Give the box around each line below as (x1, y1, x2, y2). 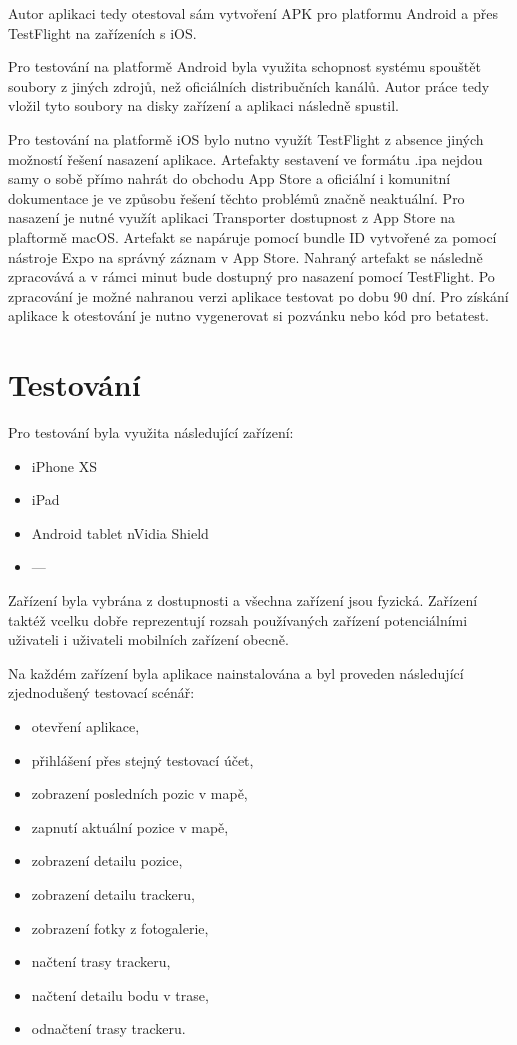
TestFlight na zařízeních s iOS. (8, 22, 197, 43)
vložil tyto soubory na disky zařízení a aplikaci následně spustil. (8, 95, 399, 116)
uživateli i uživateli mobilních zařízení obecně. (8, 629, 289, 650)
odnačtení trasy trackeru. (31, 1018, 186, 1039)
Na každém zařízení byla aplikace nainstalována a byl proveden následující (8, 662, 464, 683)
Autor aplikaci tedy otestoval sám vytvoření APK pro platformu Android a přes (8, 3, 498, 23)
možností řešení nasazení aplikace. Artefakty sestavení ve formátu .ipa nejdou (8, 148, 483, 169)
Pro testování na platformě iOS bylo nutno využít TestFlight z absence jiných (8, 128, 484, 149)
